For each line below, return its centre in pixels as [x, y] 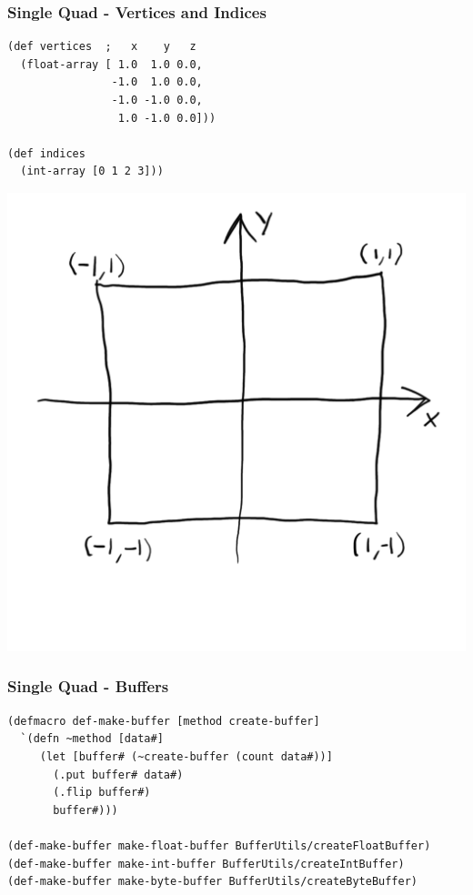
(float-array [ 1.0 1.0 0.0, [111, 64]
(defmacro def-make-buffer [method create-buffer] [164, 721]
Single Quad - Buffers [88, 686]
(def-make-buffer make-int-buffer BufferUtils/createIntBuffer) [206, 864]
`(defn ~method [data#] [92, 739]
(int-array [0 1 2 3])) [92, 171]
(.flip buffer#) [102, 793]
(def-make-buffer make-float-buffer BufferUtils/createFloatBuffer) [219, 845]
